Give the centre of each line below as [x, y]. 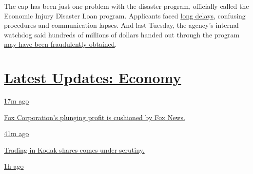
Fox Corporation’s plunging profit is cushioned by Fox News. [95, 117]
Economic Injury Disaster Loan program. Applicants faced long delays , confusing [125, 15]
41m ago [17, 133]
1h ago [14, 166]
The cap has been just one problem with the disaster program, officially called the [126, 6]
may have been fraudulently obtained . [60, 44]
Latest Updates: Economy [93, 78]
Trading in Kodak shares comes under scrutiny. [74, 149]
